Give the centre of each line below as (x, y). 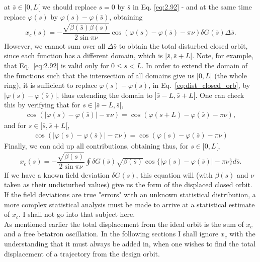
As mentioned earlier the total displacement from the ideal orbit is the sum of (124, 224)
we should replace (69, 7)
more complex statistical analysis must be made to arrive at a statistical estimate (129, 204)
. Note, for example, (223, 55)
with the (242, 234)
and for (15, 125)
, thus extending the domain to (105, 95)
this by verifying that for (42, 105)
